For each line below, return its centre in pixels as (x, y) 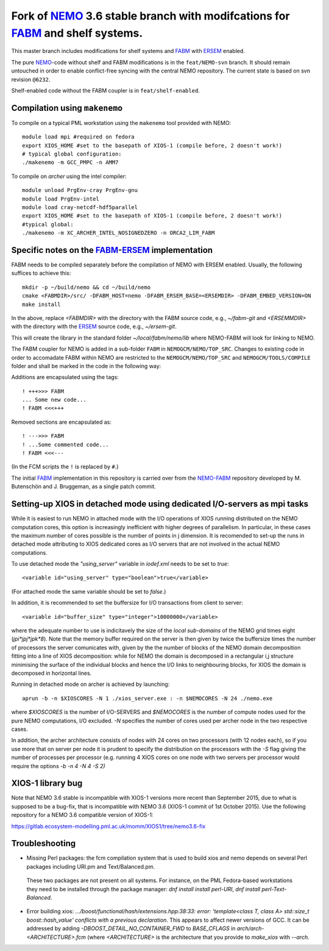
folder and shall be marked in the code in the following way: (86, 366)
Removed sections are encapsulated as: (62, 422)
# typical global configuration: (72, 154)
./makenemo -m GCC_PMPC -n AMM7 (70, 162)
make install (41, 304)
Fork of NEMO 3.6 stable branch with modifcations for (150, 16)
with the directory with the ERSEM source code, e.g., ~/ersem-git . (94, 327)
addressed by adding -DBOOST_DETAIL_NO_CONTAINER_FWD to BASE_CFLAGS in (131, 928)
